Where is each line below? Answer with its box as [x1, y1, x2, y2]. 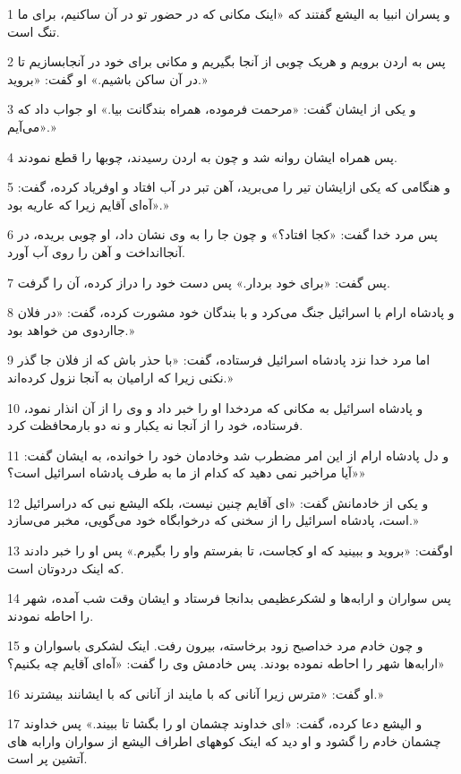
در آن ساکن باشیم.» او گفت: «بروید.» [7, 69, 208, 88]
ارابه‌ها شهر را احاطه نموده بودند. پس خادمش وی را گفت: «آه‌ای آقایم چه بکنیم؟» [7, 654, 445, 673]
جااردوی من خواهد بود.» [7, 320, 135, 339]
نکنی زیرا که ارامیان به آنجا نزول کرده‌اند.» [7, 367, 234, 386]
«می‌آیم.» [7, 116, 56, 135]
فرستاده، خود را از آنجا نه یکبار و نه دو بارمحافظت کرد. [7, 416, 303, 434]
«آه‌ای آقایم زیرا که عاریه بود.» [7, 194, 169, 213]
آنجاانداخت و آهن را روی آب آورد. [7, 242, 185, 261]
